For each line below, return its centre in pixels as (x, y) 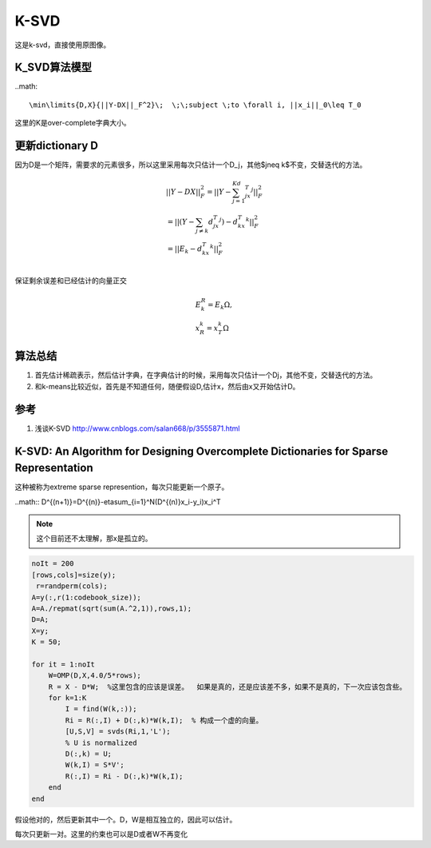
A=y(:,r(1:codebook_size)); (86, 597)
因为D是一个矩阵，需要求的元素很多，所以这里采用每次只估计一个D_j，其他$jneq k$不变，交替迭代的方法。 (191, 165)
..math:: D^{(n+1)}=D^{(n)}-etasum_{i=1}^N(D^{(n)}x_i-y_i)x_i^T (118, 502)
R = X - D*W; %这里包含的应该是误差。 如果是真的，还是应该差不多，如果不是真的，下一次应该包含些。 (227, 687)
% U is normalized (101, 742)
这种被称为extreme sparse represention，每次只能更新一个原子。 (122, 487)
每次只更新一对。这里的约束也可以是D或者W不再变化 (101, 834)
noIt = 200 (53, 564)
